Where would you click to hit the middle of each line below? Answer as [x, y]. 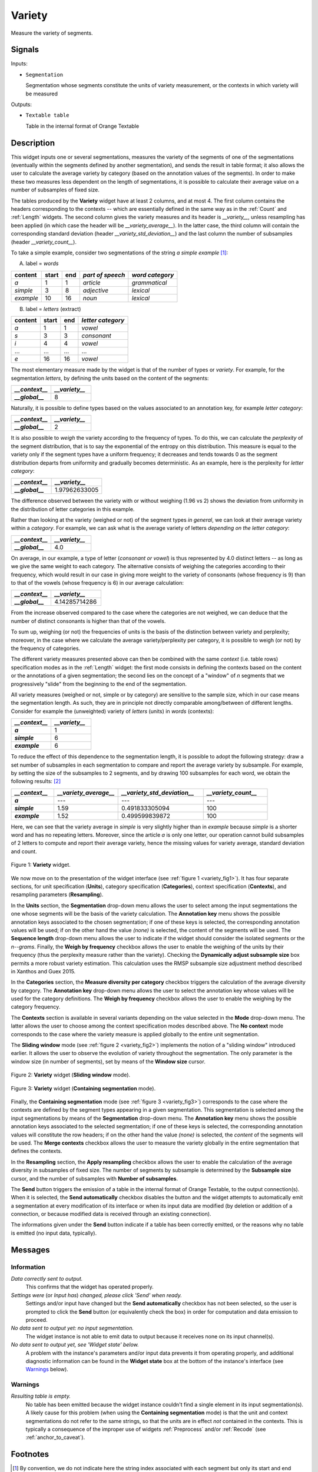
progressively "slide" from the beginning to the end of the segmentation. [99, 684]
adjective [96, 290]
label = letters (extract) [53, 309]
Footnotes [30, 1454]
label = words [42, 263]
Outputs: [21, 105]
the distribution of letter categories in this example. [73, 509]
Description [33, 143]
